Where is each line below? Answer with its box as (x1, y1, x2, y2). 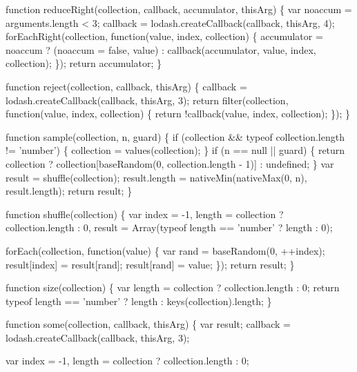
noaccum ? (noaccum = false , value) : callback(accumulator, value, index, (6, 42, 316, 57)
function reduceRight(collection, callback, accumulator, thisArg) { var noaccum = (6, 2, 352, 16)
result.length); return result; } (6, 184, 133, 198)
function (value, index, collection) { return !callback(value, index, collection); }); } (6, 106, 351, 121)
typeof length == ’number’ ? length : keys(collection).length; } (6, 293, 272, 308)
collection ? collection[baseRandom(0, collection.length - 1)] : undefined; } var (6, 156, 334, 170)
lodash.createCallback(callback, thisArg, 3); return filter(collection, (6, 92, 289, 107)
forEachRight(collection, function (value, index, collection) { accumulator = (6, 29, 323, 43)
